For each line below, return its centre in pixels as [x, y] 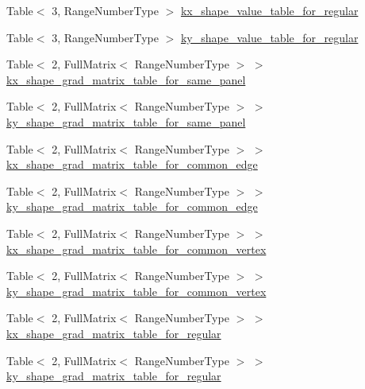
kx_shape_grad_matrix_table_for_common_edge [132, 164]
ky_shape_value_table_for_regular [269, 37]
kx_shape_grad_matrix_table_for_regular [114, 333]
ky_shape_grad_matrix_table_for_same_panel [126, 121]
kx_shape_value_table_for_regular [269, 10]
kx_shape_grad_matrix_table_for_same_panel [126, 79]
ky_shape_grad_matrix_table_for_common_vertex [136, 291]
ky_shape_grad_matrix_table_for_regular [114, 376]
